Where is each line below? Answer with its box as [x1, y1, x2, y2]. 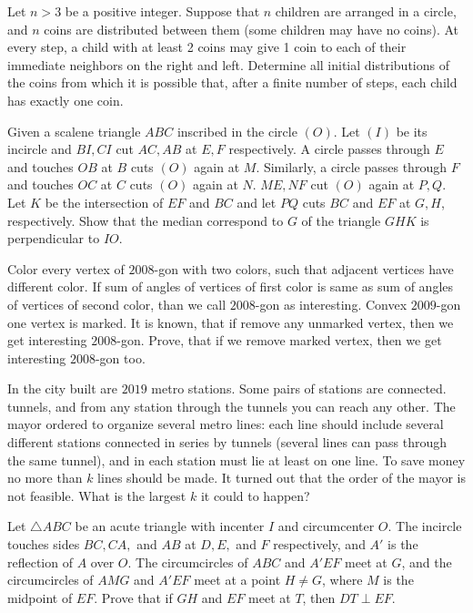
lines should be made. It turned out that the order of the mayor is [97, 468, 466, 487]
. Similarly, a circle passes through [256, 157, 447, 176]
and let [236, 192, 277, 211]
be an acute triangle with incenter [75, 516, 265, 536]
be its [396, 121, 428, 140]
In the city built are [7, 379, 117, 398]
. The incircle [387, 516, 462, 536]
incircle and [7, 139, 72, 158]
